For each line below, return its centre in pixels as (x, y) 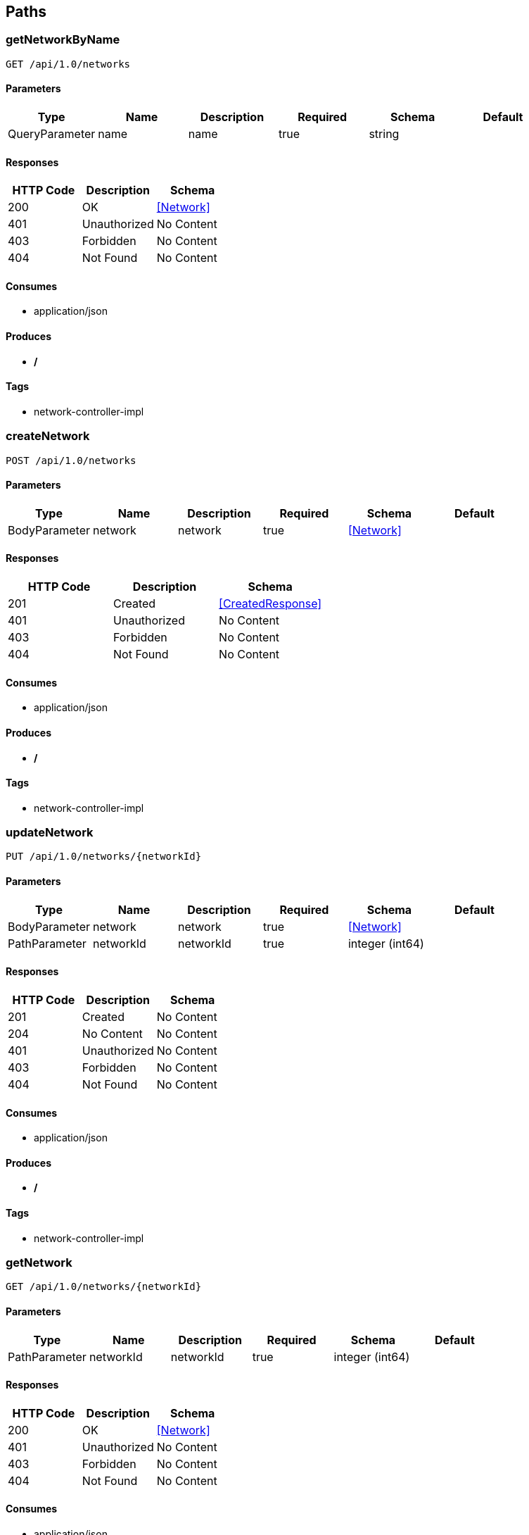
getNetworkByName (63, 40)
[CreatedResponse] (270, 604)
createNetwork (48, 436)
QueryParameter (52, 134)
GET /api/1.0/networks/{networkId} (104, 1287)
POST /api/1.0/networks (71, 460)
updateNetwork (50, 833)
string (384, 134)
